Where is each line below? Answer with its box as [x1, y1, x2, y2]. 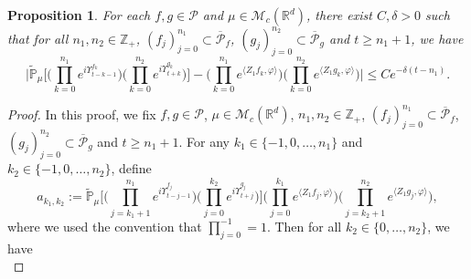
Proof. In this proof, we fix [7, 104, 156, 123]
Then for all [274, 216, 342, 235]
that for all [7, 28, 69, 47]
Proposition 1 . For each [7, 5, 151, 24]
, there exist [306, 5, 372, 24]
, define [111, 159, 152, 178]
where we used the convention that [7, 216, 202, 235]
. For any [178, 131, 230, 150]
